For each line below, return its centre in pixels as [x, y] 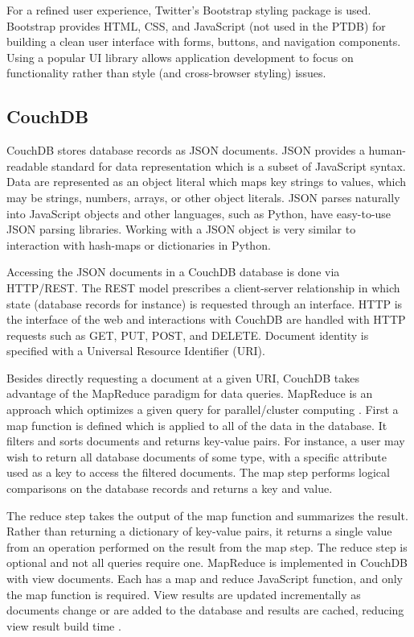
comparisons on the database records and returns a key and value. [170, 488]
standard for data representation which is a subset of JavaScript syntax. [229, 165]
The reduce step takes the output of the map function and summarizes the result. [207, 515]
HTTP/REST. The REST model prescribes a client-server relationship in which [203, 287]
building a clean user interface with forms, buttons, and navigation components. [204, 41]
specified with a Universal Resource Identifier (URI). [136, 351]
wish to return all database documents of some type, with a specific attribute [197, 456]
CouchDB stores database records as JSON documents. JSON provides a [186, 150]
